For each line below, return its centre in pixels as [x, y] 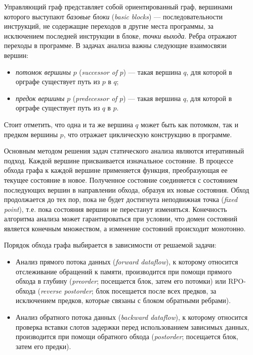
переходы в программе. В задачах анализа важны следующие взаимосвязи [115, 45]
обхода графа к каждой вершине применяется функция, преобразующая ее [116, 170]
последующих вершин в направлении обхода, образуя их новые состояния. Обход [127, 189]
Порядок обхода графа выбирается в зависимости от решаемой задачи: [110, 245]
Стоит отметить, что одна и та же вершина [69, 124]
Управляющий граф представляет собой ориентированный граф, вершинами [118, 6]
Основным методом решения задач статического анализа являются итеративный [124, 151]
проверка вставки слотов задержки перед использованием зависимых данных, [132, 327]
